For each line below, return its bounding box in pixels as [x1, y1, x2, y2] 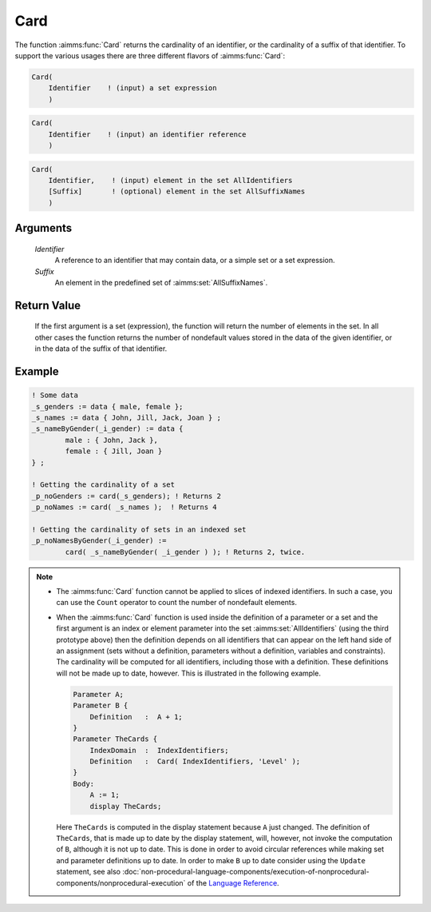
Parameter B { [73, 701, 129, 711]
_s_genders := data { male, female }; [31, 402, 184, 411]
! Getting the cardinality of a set [31, 480, 176, 489]
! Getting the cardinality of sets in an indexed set [31, 524, 247, 534]
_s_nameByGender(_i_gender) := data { [31, 424, 184, 433]
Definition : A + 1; [89, 712, 183, 721]
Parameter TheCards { [73, 735, 158, 743]
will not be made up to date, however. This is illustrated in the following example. [56, 668, 321, 678]
